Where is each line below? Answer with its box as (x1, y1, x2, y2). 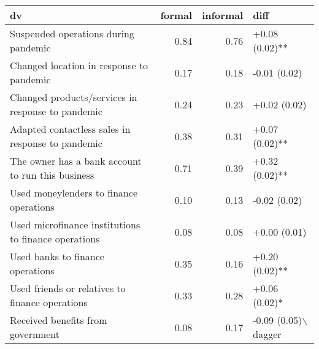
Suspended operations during (10, 26, 134, 40)
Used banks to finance (10, 249, 104, 263)
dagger (253, 327, 282, 341)
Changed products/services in (10, 90, 137, 104)
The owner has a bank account (10, 154, 142, 168)
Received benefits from (10, 313, 107, 327)
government (10, 327, 60, 341)
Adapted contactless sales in (10, 122, 131, 136)
